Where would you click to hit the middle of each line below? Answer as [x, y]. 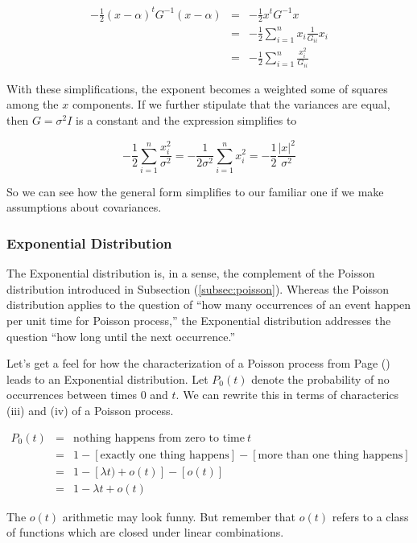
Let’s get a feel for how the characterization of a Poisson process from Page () [198, 363]
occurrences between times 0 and [87, 395]
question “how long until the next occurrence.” [121, 336]
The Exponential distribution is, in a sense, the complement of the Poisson [191, 273]
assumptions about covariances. [84, 207]
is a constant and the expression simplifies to [186, 119]
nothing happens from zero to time [159, 438]
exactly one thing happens [165, 455]
